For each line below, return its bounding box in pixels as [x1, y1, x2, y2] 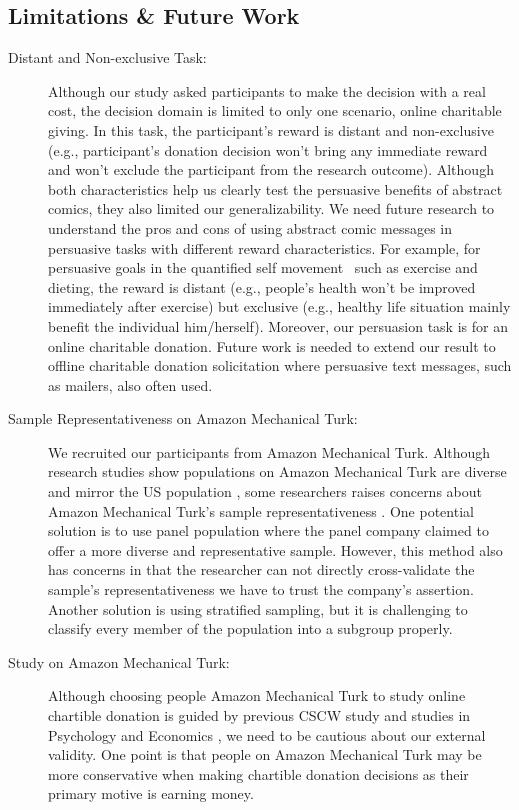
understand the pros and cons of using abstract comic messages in [48, 217, 452, 238]
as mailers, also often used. [48, 374, 213, 395]
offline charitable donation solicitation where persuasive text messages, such [48, 355, 512, 376]
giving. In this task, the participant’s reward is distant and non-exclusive [48, 119, 494, 140]
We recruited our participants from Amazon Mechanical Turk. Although [48, 441, 491, 462]
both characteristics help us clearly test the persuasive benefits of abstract [48, 178, 503, 199]
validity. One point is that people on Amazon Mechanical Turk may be [48, 744, 482, 765]
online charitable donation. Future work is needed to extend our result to [48, 335, 496, 356]
